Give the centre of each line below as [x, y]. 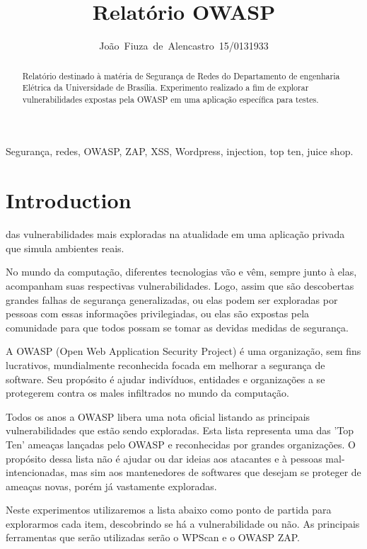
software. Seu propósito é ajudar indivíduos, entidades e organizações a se [165, 379]
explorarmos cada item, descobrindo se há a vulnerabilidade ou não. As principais [183, 523]
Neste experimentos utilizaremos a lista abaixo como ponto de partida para [169, 510]
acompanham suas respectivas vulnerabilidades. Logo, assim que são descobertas [180, 285]
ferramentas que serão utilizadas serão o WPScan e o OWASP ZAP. [153, 537]
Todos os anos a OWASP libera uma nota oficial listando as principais [158, 416]
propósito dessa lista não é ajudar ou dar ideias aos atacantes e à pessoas [164, 458]
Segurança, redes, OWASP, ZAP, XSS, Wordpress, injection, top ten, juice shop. [180, 151]
